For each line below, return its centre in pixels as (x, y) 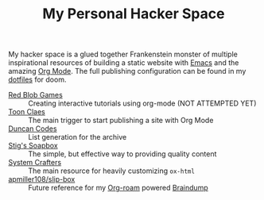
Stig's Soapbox (33, 146)
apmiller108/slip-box (42, 179)
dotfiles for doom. (37, 79)
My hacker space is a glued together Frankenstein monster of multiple (123, 54)
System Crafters (35, 163)
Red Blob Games (36, 95)
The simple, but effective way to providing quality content (122, 154)
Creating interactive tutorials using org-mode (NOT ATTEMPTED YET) (142, 103)
